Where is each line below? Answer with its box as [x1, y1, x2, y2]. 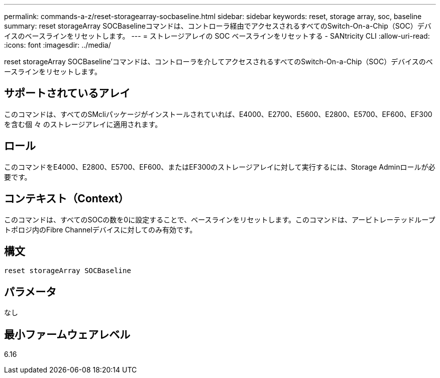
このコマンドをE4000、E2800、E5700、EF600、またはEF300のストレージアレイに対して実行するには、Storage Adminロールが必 [4, 162, 435, 171]
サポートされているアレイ [4, 87, 131, 100]
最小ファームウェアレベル [4, 328, 131, 341]
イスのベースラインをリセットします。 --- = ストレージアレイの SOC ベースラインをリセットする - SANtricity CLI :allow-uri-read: [4, 32, 430, 40]
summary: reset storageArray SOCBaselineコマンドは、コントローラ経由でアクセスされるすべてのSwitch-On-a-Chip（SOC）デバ [4, 22, 431, 30]
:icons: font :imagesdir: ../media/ [4, 41, 111, 49]
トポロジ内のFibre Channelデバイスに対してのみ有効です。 [4, 225, 197, 234]
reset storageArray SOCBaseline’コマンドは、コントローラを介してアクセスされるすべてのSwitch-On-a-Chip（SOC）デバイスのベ [4, 57, 433, 66]
